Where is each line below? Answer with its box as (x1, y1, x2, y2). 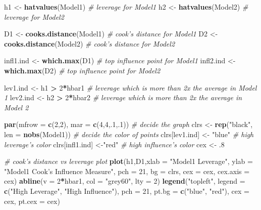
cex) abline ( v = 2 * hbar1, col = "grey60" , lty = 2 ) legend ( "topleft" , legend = (4, 176, 245, 186)
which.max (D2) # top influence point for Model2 (4, 65, 161, 75)
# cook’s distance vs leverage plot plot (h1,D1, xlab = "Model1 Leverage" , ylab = (4, 156, 253, 166)
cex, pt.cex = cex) (4, 195, 60, 206)
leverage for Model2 (4, 11, 64, 22)
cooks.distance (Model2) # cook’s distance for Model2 (4, 38, 175, 49)
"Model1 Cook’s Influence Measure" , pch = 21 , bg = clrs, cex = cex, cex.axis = (4, 165, 250, 176)
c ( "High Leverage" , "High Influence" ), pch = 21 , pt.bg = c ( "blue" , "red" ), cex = (4, 185, 249, 196)
